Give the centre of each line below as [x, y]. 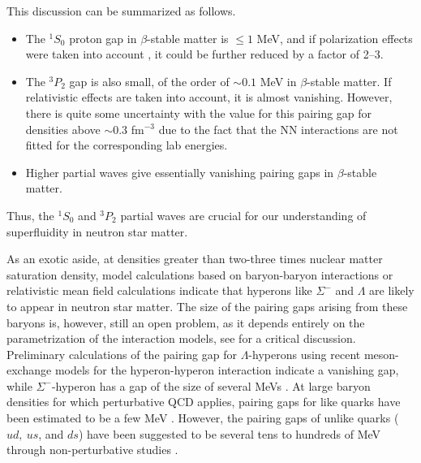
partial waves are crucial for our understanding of [243, 215]
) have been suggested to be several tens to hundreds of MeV [230, 433]
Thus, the [30, 215]
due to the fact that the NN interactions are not [278, 129]
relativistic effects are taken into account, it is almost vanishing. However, [209, 97]
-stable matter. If [349, 81]
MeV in [278, 81]
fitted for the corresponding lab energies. [127, 145]
